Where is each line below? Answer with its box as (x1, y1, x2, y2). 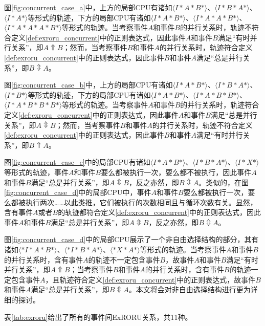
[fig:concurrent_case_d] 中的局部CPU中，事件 (4, 187, 151, 198)
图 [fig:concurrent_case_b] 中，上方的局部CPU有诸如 (4, 79, 173, 90)
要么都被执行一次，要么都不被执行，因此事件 (101, 166, 252, 177)
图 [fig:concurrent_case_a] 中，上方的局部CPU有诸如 (4, 2, 172, 12)
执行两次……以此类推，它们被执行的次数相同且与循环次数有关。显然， (25, 197, 257, 207)
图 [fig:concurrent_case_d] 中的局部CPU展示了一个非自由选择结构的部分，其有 (4, 234, 259, 245)
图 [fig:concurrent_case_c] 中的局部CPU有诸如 (4, 157, 150, 167)
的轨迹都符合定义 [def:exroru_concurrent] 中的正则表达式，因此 (58, 207, 261, 218)
